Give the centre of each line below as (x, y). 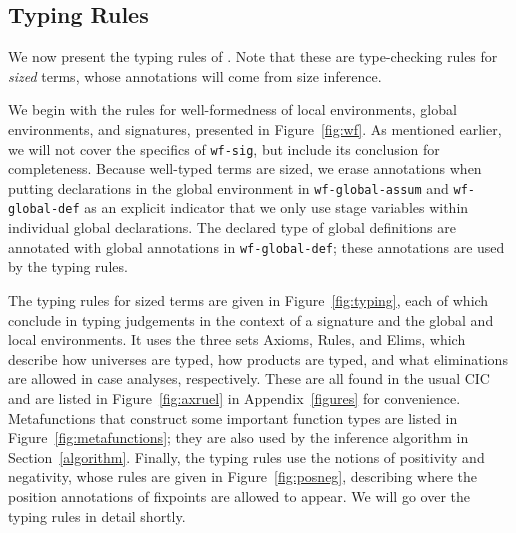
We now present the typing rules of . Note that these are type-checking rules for (253, 56)
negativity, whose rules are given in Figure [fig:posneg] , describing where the (242, 476)
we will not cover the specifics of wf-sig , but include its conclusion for (224, 148)
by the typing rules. (68, 266)
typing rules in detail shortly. (97, 515)
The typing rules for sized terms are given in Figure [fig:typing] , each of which (248, 299)
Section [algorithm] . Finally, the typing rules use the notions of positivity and (246, 456)
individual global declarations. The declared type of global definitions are (232, 227)
